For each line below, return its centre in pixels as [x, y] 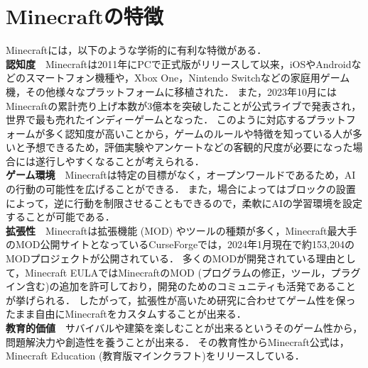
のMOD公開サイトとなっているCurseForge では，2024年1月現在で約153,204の [180, 244]
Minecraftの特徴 [85, 16]
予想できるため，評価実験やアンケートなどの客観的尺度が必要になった [189, 147]
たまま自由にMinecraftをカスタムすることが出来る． [126, 314]
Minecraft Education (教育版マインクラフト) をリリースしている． [155, 356]
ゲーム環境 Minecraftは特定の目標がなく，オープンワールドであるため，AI [181, 175]
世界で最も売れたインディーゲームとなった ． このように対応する [156, 119]
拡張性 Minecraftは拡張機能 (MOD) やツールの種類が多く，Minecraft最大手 [182, 230]
